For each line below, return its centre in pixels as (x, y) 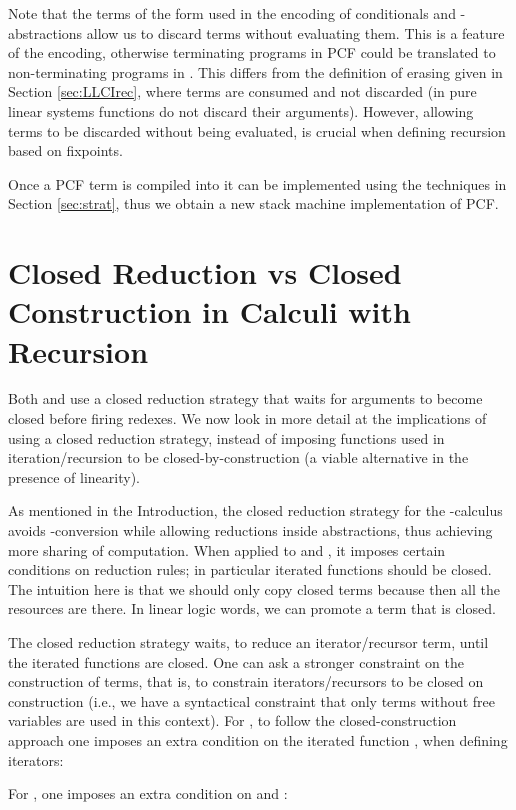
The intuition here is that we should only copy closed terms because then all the (254, 588)
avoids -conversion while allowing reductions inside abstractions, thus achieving (250, 530)
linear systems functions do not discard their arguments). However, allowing (241, 110)
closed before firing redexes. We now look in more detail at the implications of (247, 418)
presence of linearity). (74, 476)
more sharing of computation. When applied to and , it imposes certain (227, 549)
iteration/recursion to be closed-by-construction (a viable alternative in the (238, 457)
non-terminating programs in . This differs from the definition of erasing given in (255, 71)
